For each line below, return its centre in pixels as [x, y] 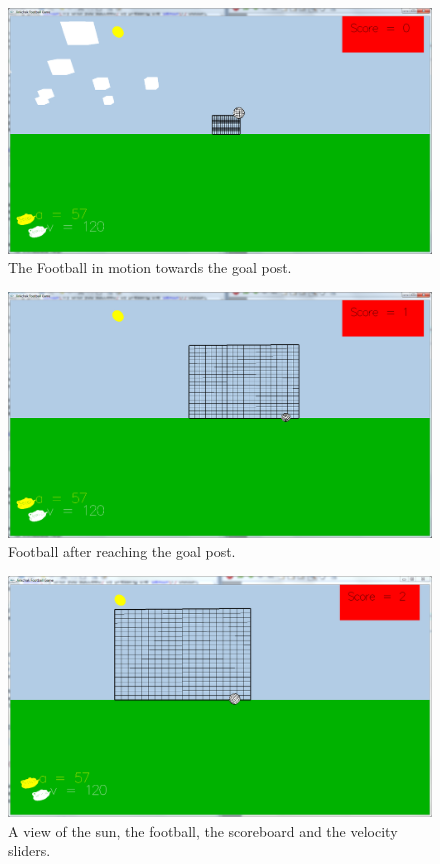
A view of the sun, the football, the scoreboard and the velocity [203, 830]
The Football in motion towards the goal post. [150, 267]
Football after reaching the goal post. [122, 551]
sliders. [29, 850]
